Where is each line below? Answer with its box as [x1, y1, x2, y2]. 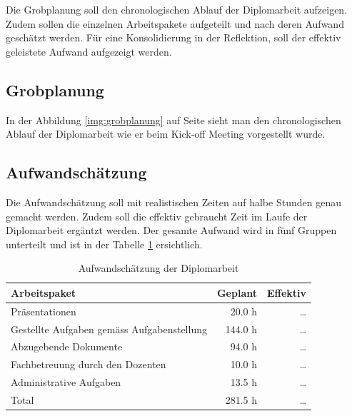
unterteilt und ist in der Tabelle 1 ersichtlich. [6, 236, 203, 251]
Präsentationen [11, 303, 76, 318]
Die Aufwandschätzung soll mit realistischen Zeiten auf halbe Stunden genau [6, 194, 341, 209]
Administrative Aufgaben [11, 375, 121, 390]
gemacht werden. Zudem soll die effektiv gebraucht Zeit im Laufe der [6, 208, 308, 223]
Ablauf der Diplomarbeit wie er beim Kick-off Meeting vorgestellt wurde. [6, 126, 326, 141]
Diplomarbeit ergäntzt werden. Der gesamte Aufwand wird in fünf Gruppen [6, 223, 337, 238]
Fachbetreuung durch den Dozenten [11, 357, 166, 372]
